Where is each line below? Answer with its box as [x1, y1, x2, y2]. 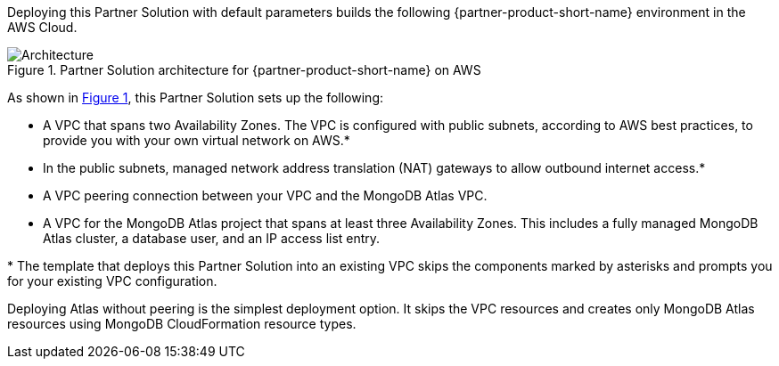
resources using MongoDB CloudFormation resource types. [7, 316, 357, 331]
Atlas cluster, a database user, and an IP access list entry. [43, 231, 381, 246]
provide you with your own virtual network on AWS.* [43, 133, 350, 148]
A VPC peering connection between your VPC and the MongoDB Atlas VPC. [43, 188, 488, 203]
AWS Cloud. [7, 20, 78, 35]
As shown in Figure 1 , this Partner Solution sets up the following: [7, 90, 383, 105]
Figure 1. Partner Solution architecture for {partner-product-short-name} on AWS [7, 62, 481, 77]
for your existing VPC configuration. [7, 273, 217, 289]
